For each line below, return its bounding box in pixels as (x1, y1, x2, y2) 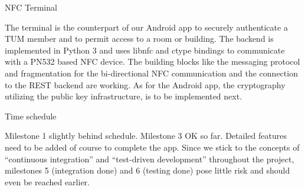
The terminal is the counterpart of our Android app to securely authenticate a (5, 21, 288, 33)
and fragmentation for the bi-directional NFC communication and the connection (5, 66, 298, 79)
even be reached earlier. (5, 175, 90, 188)
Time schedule (5, 109, 57, 122)
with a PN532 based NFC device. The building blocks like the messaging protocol (5, 55, 300, 68)
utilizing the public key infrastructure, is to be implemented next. (5, 90, 242, 102)
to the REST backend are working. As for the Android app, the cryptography (5, 78, 286, 91)
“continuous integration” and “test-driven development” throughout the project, (5, 152, 294, 165)
